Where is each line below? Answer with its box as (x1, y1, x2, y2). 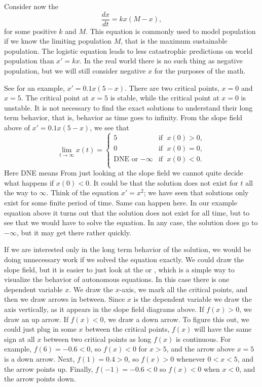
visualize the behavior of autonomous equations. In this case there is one (4, 274, 230, 285)
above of (4, 122, 30, 132)
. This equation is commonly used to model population (86, 25, 256, 36)
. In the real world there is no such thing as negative (80, 55, 243, 66)
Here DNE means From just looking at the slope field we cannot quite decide (4, 167, 243, 178)
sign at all (4, 333, 35, 344)
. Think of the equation (46, 187, 119, 198)
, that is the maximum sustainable (121, 36, 228, 46)
